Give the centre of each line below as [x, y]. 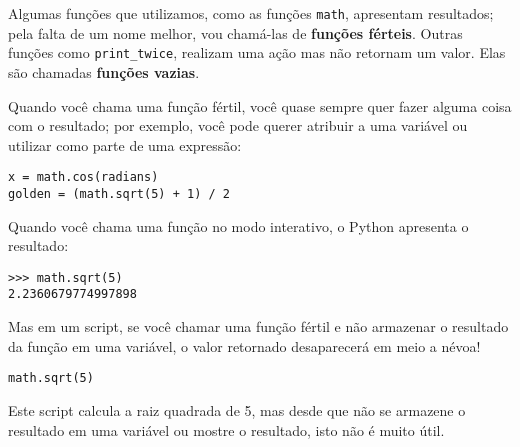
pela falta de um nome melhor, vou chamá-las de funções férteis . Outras [235, 32]
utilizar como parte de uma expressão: [125, 144]
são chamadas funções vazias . [104, 71]
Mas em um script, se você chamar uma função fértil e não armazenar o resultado [258, 326]
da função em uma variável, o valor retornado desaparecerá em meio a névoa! [244, 345]
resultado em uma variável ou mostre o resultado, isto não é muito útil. [226, 429]
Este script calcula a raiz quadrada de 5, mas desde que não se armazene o [237, 409]
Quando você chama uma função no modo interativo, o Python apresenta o [238, 225]
